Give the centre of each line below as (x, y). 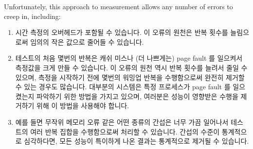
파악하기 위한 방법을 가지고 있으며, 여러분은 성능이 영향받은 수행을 (137, 96)
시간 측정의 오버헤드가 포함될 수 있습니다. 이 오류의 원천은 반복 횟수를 (122, 32)
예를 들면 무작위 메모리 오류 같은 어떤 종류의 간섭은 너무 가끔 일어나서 (122, 122)
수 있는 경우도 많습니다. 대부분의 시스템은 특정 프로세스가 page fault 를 (123, 87)
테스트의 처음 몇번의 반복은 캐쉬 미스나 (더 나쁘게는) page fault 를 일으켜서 (129, 58)
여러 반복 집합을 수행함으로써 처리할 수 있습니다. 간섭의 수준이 (125, 131)
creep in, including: (32, 16)
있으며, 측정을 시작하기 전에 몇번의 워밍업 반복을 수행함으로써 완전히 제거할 (130, 77)
